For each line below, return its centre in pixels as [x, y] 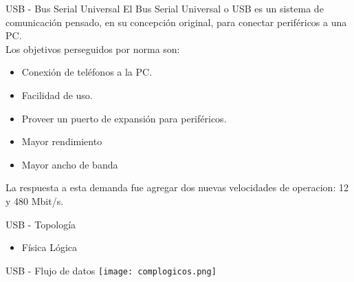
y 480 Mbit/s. [35, 200]
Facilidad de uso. [57, 95]
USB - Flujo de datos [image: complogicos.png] [111, 270]
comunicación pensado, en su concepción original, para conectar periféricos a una [176, 22]
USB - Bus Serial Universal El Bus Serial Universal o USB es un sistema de [165, 8]
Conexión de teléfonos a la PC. [87, 72]
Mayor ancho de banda [70, 164]
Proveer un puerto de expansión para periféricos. [124, 118]
